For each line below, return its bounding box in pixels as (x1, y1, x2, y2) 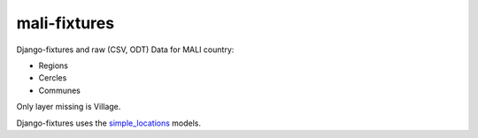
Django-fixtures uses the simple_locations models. (16, 118, 202, 128)
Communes (38, 85, 81, 96)
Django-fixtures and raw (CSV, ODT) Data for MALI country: (16, 44, 235, 55)
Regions (38, 60, 68, 71)
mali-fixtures (16, 13, 115, 33)
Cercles (38, 73, 67, 83)
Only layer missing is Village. (16, 102, 121, 112)
